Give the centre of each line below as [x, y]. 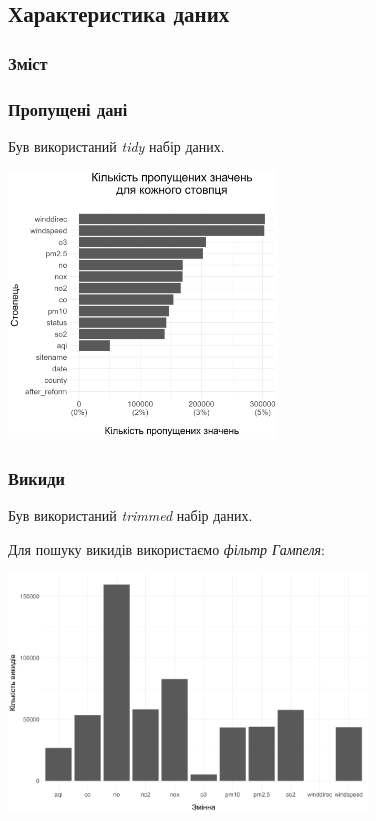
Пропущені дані [68, 108]
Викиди [36, 477]
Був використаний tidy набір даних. [116, 145]
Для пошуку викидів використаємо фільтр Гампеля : [166, 548]
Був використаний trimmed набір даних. [130, 515]
